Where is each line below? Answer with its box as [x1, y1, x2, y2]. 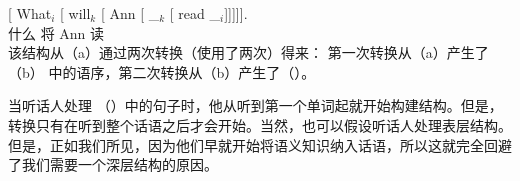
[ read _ [169, 3, 221, 23]
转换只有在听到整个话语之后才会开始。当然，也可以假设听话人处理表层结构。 [8, 114, 512, 135]
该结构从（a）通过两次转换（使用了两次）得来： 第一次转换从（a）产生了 [8, 42, 489, 63]
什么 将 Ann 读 [8, 22, 105, 43]
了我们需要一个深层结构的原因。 [8, 154, 218, 175]
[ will [60, 3, 91, 23]
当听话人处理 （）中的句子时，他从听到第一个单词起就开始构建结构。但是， [8, 95, 503, 116]
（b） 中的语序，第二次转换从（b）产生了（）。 [8, 61, 316, 82]
